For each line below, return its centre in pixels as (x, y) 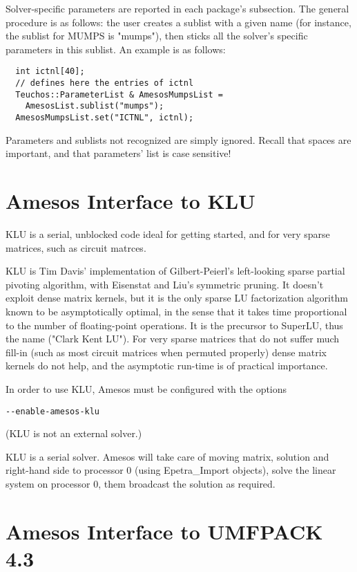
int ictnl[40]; (50, 72)
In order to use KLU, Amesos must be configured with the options (146, 388)
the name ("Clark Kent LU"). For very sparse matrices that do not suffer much (173, 339)
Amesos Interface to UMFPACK (164, 531)
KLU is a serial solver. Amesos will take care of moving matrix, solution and (167, 456)
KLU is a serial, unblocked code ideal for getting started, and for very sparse (168, 233)
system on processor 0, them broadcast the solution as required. (141, 483)
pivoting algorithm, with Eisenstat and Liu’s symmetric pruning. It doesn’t (165, 284)
